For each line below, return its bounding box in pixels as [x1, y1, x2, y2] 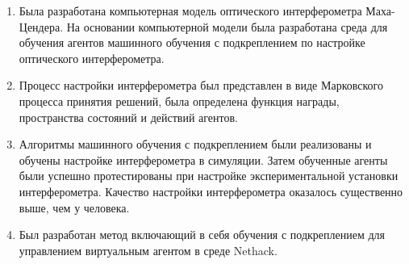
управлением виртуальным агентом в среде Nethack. [19, 241, 278, 258]
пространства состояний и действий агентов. [19, 108, 238, 125]
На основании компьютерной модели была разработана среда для [66, 18, 388, 35]
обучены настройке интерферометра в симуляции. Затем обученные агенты [19, 151, 388, 168]
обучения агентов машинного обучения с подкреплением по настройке [19, 34, 365, 51]
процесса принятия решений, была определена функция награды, [19, 92, 340, 109]
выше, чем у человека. [19, 199, 130, 216]
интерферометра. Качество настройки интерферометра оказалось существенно [19, 182, 403, 199]
